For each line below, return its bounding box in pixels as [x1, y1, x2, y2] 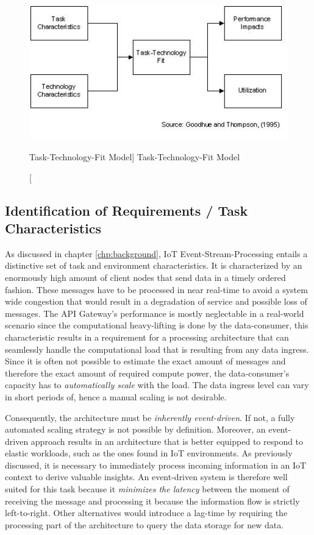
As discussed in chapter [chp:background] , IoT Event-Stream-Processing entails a [5, 247, 308, 260]
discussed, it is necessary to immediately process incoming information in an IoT [5, 458, 307, 471]
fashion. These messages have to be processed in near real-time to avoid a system [5, 283, 308, 296]
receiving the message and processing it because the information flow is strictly [5, 494, 300, 507]
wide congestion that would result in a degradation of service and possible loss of [5, 295, 307, 308]
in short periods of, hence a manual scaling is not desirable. [5, 390, 227, 403]
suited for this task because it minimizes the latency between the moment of [5, 483, 290, 495]
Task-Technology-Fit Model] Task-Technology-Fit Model [29, 151, 240, 163]
